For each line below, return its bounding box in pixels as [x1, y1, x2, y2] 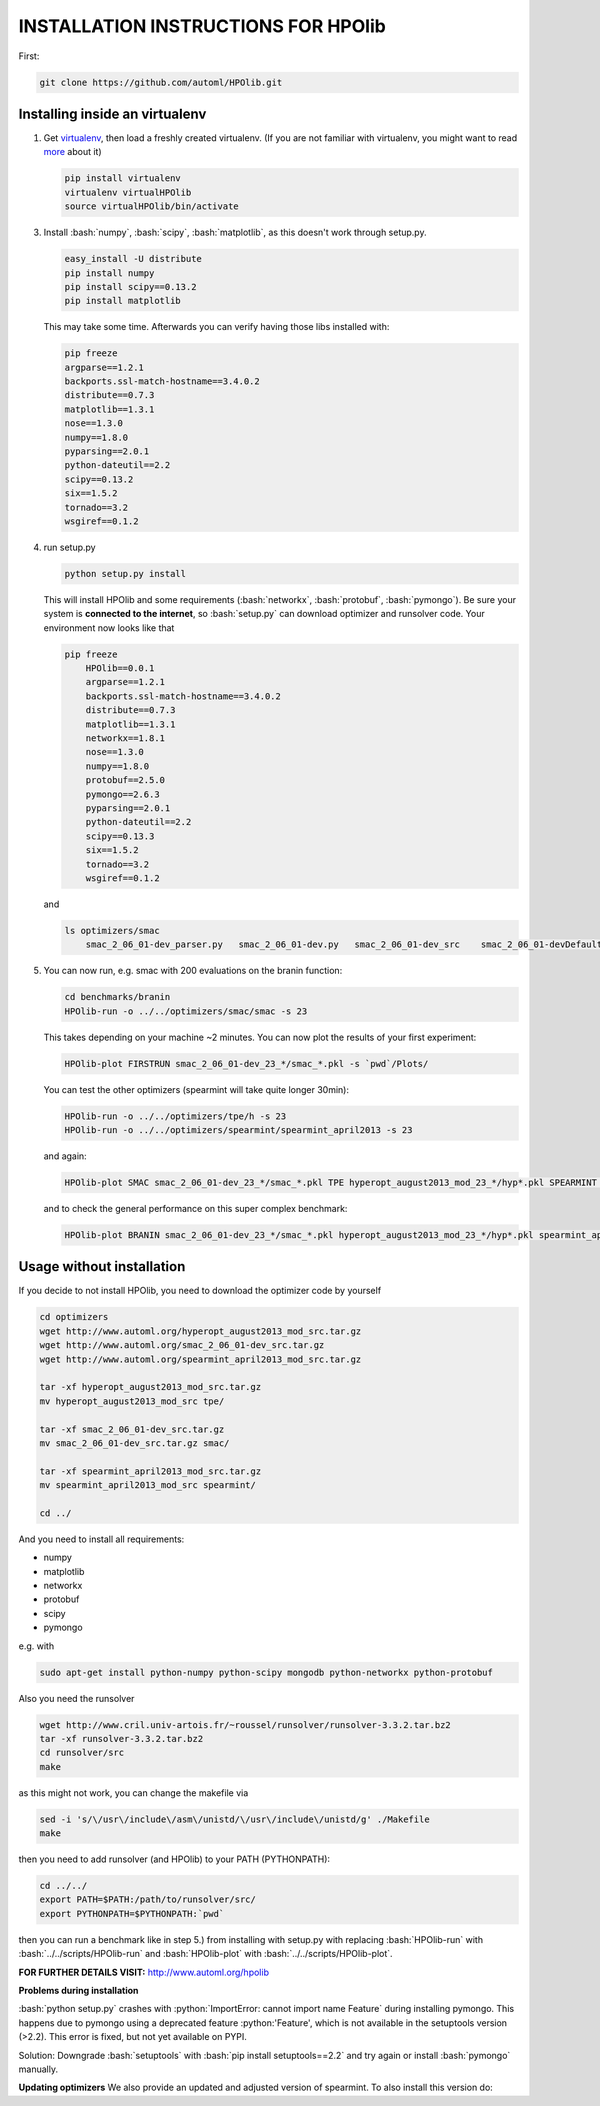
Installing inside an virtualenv [18, 105, 207, 122]
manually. [18, 2063, 59, 2075]
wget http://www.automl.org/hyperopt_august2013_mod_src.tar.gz [39, 1325, 362, 1337]
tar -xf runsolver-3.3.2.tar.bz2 [39, 1733, 204, 1744]
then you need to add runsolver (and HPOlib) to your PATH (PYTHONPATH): [18, 1853, 330, 1865]
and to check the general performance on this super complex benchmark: [43, 1202, 348, 1214]
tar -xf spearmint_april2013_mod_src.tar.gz [39, 1465, 262, 1477]
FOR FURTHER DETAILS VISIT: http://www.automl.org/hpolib [18, 1966, 270, 1978]
